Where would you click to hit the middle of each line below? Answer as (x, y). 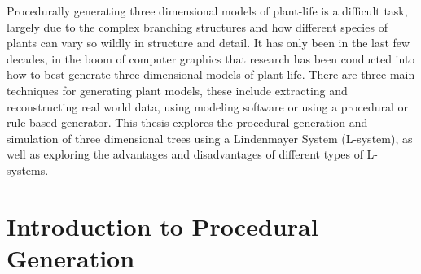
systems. (28, 170)
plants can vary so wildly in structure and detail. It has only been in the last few (208, 43)
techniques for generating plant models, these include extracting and (177, 90)
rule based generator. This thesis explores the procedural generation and (187, 122)
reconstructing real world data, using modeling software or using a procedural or (208, 106)
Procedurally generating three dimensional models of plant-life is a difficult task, (207, 11)
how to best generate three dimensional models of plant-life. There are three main (211, 74)
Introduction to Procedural (162, 226)
